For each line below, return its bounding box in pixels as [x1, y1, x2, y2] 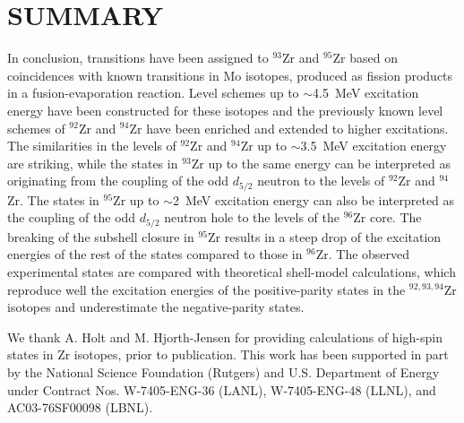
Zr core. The [353, 208, 422, 227]
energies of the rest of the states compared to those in [7, 245, 303, 263]
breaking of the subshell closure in [7, 227, 194, 246]
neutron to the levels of [257, 171, 385, 190]
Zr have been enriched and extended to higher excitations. [129, 118, 449, 137]
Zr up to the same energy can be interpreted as [191, 153, 451, 172]
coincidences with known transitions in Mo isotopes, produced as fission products [7, 65, 453, 84]
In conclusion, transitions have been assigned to [7, 48, 269, 67]
